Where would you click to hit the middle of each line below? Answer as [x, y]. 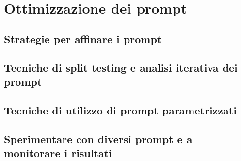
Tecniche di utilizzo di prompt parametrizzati [120, 110]
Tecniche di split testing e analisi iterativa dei [121, 67]
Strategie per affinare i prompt [83, 39]
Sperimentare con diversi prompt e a [98, 138]
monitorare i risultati [58, 153]
